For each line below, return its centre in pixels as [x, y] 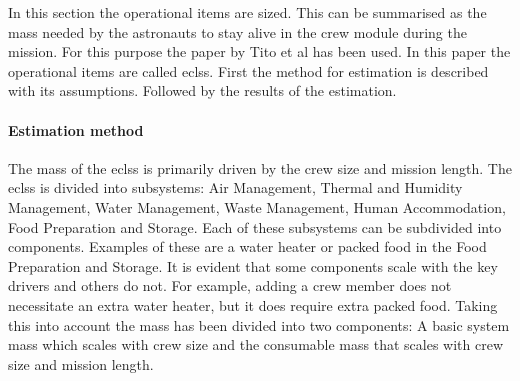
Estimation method [76, 129]
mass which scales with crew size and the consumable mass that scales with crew [255, 344]
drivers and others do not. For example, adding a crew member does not [230, 285]
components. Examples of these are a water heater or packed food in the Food [247, 246]
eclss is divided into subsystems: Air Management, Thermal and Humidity [235, 187]
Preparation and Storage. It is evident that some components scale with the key [253, 265]
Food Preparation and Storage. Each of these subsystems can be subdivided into [255, 226]
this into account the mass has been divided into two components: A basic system [259, 324]
